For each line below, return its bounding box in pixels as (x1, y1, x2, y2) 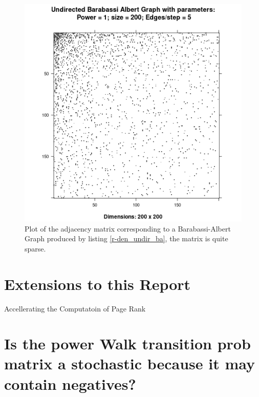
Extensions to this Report (4, 273, 191, 294)
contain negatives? (4, 373, 136, 394)
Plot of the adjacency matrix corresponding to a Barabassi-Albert (25, 223, 231, 234)
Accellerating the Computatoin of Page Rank (4, 303, 146, 314)
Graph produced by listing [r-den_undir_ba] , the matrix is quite (25, 233, 228, 244)
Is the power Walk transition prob (4, 333, 251, 354)
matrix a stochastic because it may (4, 353, 255, 374)
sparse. (25, 243, 46, 254)
